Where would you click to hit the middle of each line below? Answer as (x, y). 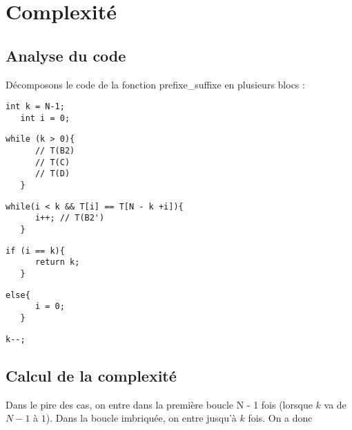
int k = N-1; (35, 107)
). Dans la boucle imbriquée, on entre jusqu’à (141, 418)
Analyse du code (66, 55)
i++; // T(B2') (70, 218)
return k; (57, 262)
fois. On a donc (280, 418)
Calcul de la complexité (91, 375)
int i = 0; (45, 118)
